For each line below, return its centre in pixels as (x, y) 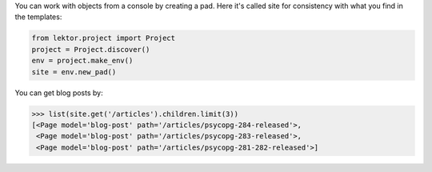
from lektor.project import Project (104, 38)
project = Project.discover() (91, 49)
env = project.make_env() (82, 61)
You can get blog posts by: (59, 93)
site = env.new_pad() (74, 72)
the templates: (38, 17)
